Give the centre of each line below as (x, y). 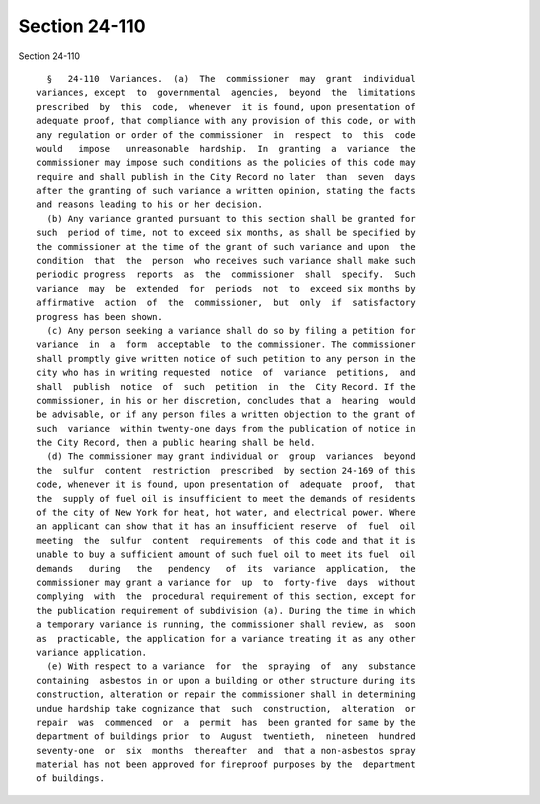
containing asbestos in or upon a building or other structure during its (226, 680)
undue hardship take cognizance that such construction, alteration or (226, 708)
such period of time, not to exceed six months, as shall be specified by (226, 233)
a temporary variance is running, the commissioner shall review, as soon (226, 624)
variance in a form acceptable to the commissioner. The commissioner (226, 344)
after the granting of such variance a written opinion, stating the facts (226, 191)
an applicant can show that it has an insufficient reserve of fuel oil (226, 526)
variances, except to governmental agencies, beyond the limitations (226, 93)
